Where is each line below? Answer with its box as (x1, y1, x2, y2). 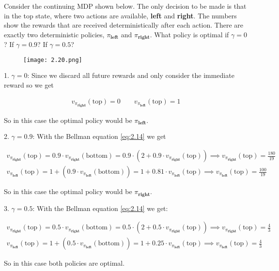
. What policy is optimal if (150, 29, 229, 39)
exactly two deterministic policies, (4, 29, 105, 39)
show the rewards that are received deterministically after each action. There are (4, 20, 243, 30)
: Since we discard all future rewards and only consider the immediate (27, 70, 234, 80)
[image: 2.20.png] (23, 56, 82, 63)
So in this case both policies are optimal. (4, 258, 125, 268)
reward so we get (4, 80, 54, 90)
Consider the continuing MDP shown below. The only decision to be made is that (4, 1, 247, 11)
